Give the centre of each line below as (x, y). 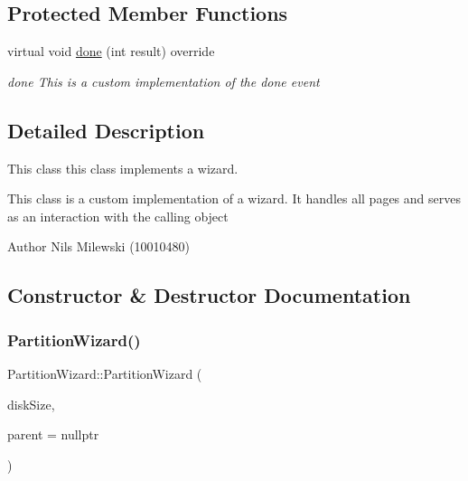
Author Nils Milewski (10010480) (99, 246)
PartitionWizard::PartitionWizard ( (105, 373)
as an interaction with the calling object (118, 216)
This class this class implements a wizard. (123, 168)
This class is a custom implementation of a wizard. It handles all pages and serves (234, 198)
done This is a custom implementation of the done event (164, 81)
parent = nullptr (53, 434)
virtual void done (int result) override (111, 51)
